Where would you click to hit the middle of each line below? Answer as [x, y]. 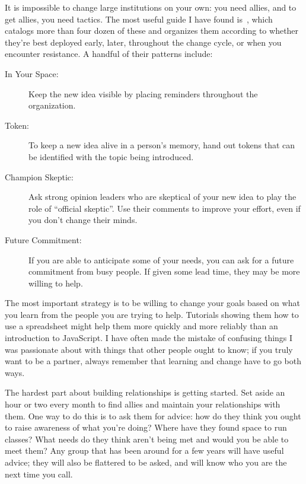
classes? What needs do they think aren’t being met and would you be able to [147, 439]
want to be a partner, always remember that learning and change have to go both [153, 361]
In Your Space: [32, 73]
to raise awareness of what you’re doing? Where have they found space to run [146, 427]
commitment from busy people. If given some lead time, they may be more [164, 271]
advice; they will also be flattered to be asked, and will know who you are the [146, 462]
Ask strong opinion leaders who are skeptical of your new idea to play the [162, 197]
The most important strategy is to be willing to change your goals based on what [152, 303]
